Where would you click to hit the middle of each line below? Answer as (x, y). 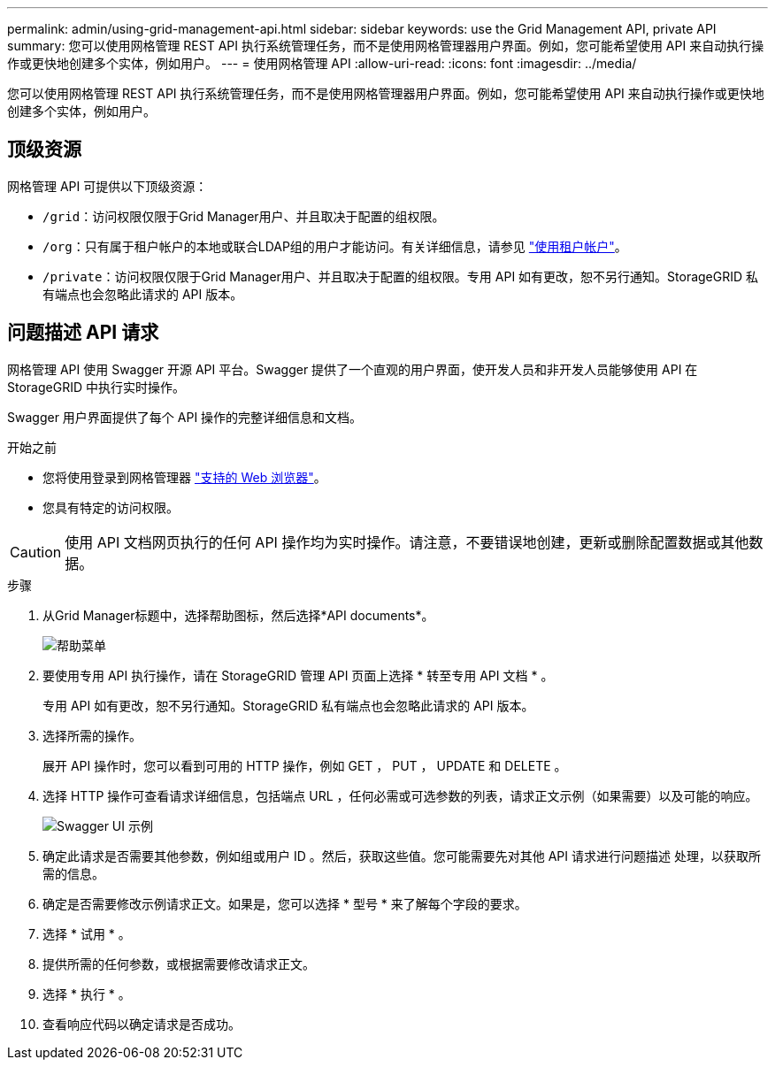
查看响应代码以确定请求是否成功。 (142, 1024)
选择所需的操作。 (92, 735)
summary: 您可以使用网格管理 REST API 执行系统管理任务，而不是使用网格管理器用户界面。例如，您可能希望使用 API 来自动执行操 (386, 46)
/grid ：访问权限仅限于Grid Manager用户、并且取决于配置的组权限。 (244, 216)
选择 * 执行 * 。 (87, 994)
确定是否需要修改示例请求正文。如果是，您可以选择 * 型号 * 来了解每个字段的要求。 (285, 903)
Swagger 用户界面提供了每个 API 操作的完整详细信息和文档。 (185, 417)
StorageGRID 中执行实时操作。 (96, 387)
